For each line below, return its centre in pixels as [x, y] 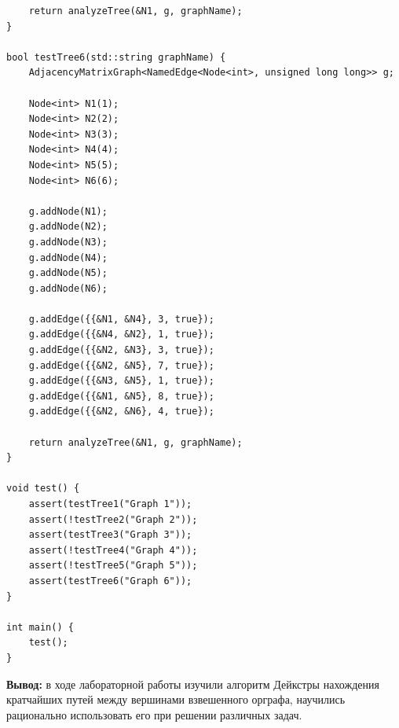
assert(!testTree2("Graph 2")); [113, 519]
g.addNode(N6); [68, 288]
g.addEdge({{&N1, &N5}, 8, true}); [121, 396]
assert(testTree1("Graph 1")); [110, 504]
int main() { [40, 627]
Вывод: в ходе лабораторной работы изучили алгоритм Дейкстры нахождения [193, 684]
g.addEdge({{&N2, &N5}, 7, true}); [121, 365]
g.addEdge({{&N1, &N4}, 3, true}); [121, 319]
